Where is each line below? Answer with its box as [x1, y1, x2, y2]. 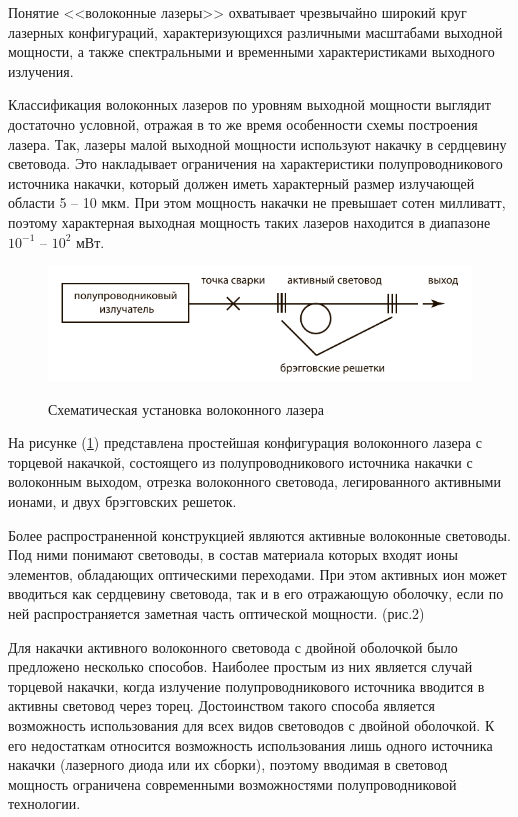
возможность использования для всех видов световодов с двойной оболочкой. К [8, 714, 495, 735]
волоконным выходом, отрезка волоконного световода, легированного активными [8, 471, 501, 492]
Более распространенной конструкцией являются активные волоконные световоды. [8, 524, 511, 545]
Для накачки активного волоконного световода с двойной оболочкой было [8, 636, 458, 657]
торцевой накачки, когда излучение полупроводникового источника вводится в [8, 675, 485, 696]
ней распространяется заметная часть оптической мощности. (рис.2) [8, 603, 425, 624]
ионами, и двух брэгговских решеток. [8, 491, 237, 512]
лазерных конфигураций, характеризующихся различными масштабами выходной [8, 21, 503, 42]
